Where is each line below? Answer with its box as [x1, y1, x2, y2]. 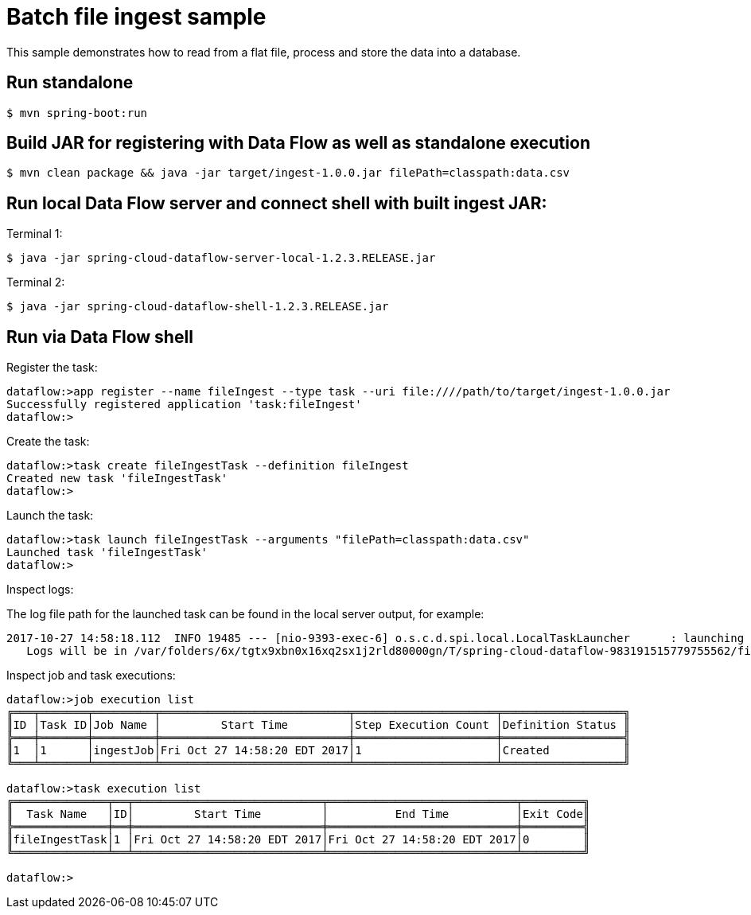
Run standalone [6, 72, 134, 93]
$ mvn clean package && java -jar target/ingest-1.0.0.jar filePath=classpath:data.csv [6, 166, 570, 180]
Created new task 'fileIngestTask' [6, 472, 228, 485]
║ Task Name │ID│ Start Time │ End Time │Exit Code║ [6, 808, 590, 821]
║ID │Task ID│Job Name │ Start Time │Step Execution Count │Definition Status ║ [6, 718, 630, 732]
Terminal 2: [6, 275, 65, 290]
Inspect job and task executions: [6, 668, 176, 683]
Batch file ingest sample [6, 3, 267, 30]
